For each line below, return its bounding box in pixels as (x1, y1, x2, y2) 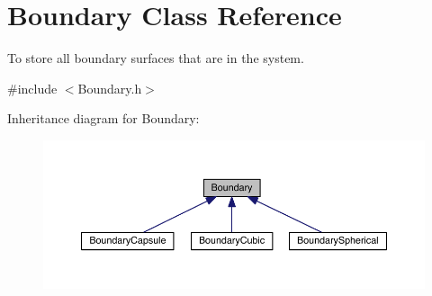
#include (7, 78, 58, 97)
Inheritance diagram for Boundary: (7, 109, 200, 128)
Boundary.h (77, 78, 142, 97)
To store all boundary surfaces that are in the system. (7, 49, 304, 67)
